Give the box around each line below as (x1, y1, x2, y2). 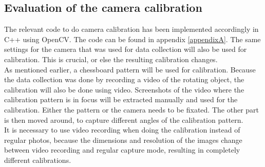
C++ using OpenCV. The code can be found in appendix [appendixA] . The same (4, 33, 261, 44)
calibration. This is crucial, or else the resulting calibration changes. (4, 53, 218, 64)
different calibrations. (4, 154, 71, 165)
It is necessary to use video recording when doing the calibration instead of (4, 124, 240, 135)
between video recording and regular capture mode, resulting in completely (4, 144, 240, 155)
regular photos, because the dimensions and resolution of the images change (4, 134, 242, 145)
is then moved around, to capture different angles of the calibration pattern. (4, 114, 243, 125)
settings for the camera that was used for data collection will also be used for (4, 44, 247, 54)
